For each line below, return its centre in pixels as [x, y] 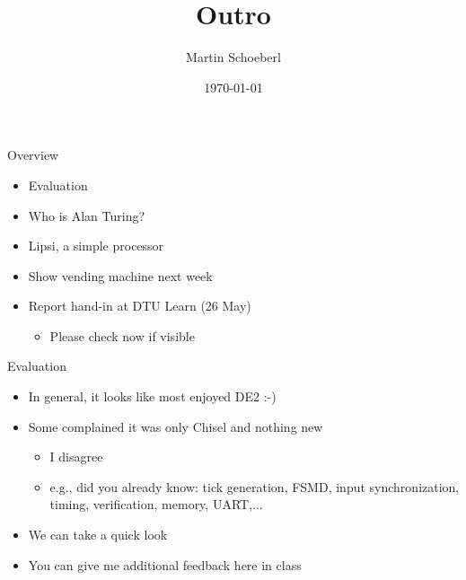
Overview [33, 155]
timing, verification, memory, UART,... [156, 504]
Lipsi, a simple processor [96, 246]
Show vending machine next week [120, 275]
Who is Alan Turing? [87, 215]
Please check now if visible [122, 335]
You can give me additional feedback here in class [165, 564]
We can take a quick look [98, 535]
